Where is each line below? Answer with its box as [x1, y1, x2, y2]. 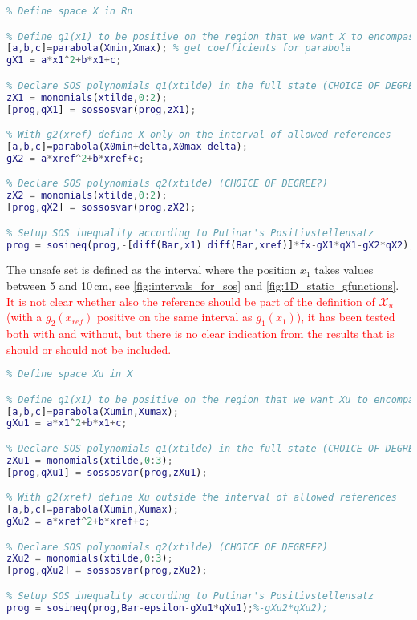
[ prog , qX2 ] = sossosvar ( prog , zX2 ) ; [6, 202, 196, 214]
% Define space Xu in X [6, 368, 133, 380]
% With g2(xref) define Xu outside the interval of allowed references [6, 492, 397, 504]
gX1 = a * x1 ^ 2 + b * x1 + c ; [6, 54, 122, 66]
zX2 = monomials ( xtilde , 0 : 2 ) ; [6, 190, 168, 202]
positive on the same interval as [97, 308, 253, 325]
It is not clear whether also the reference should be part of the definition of [6, 292, 375, 309]
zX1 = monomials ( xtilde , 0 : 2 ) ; [6, 91, 168, 103]
